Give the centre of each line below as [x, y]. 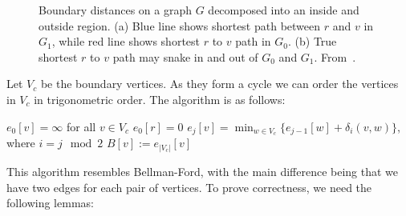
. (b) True [312, 41]
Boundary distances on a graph [116, 10]
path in [253, 41]
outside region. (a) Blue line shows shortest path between [180, 25]
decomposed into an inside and [284, 10]
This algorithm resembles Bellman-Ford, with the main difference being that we [203, 171]
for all [81, 126]
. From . [335, 56]
